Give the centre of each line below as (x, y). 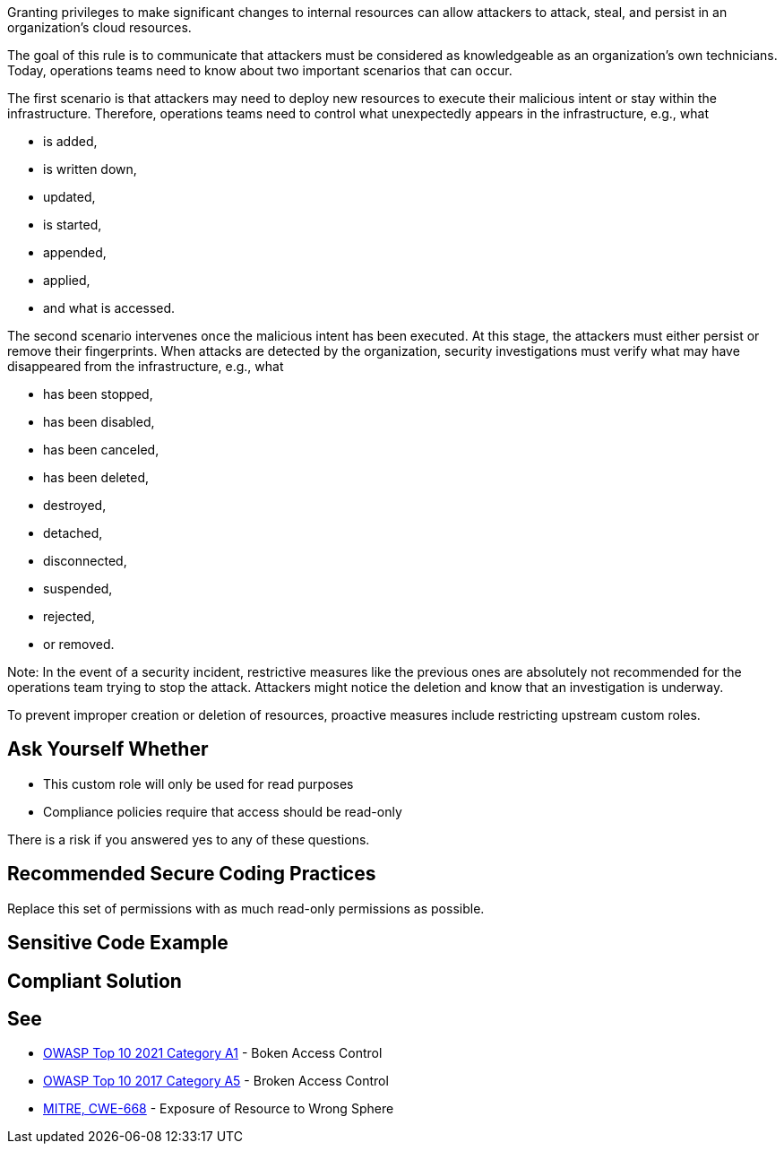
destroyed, (75, 505)
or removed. (79, 644)
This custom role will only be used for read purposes (198, 783)
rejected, (69, 616)
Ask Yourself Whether (108, 749)
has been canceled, (101, 450)
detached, (73, 533)
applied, (67, 280)
